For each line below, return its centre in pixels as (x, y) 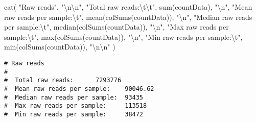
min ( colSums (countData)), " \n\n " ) (60, 47)
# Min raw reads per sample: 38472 (74, 114)
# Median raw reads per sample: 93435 (74, 97)
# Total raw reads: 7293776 (63, 80)
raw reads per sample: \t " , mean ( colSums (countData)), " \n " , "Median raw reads (128, 17)
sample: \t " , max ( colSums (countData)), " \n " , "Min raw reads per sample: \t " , (123, 36)
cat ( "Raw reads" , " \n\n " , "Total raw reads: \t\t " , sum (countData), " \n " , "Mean (128, 7)
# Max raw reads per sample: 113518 (76, 106)
